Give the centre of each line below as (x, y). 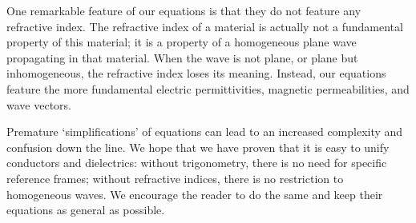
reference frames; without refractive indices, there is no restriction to (175, 178)
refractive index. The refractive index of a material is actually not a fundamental (205, 26)
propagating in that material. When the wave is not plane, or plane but (182, 57)
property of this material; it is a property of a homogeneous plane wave (182, 42)
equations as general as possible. (86, 210)
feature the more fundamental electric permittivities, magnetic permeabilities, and (208, 88)
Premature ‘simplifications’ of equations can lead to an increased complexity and (205, 131)
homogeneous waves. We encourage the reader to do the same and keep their (195, 194)
